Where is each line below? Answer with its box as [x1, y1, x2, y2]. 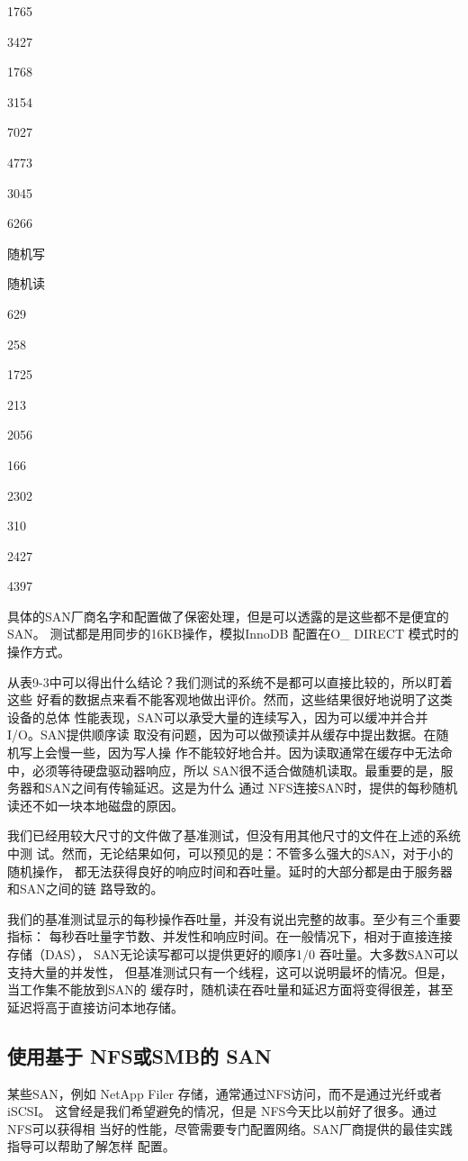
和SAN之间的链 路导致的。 [7, 879, 164, 898]
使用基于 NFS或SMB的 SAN [7, 1041, 272, 1069]
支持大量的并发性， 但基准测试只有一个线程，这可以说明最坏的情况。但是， [7, 962, 453, 981]
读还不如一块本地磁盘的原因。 [7, 795, 184, 814]
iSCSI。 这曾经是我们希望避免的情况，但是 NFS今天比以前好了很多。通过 [7, 1102, 437, 1120]
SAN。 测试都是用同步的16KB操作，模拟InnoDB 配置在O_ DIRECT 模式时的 [7, 624, 459, 643]
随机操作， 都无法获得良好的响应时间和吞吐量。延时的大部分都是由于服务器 [7, 861, 453, 880]
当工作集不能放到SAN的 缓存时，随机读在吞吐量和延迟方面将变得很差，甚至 [7, 980, 454, 999]
